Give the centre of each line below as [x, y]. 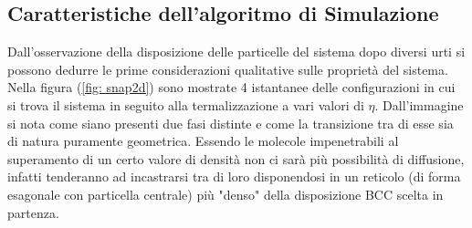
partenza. [33, 212]
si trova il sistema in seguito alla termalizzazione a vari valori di [186, 104]
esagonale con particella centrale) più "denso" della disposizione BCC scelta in [226, 194]
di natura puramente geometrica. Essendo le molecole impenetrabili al [203, 141]
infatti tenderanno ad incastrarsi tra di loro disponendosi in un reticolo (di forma [234, 176]
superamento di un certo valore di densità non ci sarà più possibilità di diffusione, [236, 158]
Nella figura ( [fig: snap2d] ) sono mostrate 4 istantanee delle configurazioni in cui [231, 87]
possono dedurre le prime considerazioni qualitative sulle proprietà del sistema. [228, 69]
